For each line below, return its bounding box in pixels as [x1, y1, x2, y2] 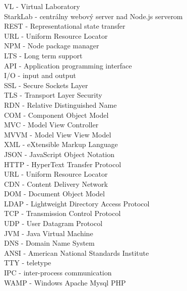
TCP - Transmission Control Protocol [4, 208, 121, 219]
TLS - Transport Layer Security [4, 90, 102, 100]
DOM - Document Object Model [4, 188, 105, 199]
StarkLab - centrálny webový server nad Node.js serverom [4, 11, 183, 21]
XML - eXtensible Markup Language [4, 139, 118, 150]
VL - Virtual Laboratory [4, 1, 80, 11]
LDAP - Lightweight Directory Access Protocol [4, 198, 150, 208]
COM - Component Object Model [4, 109, 109, 120]
